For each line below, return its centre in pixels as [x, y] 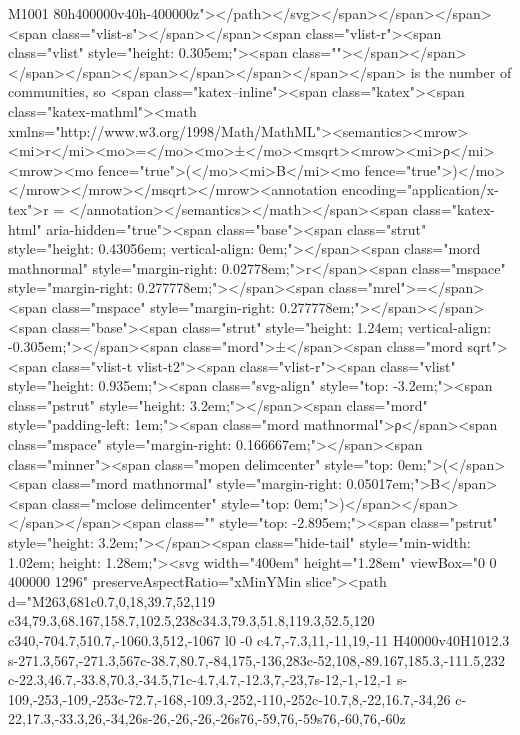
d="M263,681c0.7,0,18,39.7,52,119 [112, 600]
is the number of [461, 71]
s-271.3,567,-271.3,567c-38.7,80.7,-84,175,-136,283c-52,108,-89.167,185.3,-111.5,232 [257, 659]
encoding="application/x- [420, 189]
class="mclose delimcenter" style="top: [170, 502]
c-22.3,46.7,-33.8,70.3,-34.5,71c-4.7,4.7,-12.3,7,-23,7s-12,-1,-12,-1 [200, 679]
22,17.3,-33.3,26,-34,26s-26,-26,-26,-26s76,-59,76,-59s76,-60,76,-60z [207, 718]
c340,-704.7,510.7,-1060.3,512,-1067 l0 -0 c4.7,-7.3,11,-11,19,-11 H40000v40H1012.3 [259, 640]
